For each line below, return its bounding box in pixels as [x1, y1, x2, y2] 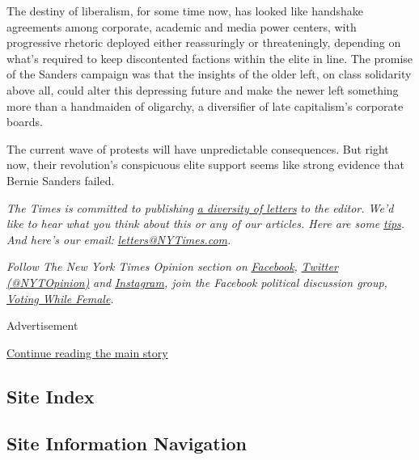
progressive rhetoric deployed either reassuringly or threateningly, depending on [6, 34, 401, 51]
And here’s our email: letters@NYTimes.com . [6, 230, 231, 247]
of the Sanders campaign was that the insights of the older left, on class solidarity [6, 65, 412, 82]
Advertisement [6, 317, 78, 334]
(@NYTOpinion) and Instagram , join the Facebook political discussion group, [6, 273, 387, 290]
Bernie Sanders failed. [6, 171, 115, 188]
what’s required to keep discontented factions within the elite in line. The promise [6, 49, 413, 66]
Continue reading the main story [6, 344, 168, 361]
